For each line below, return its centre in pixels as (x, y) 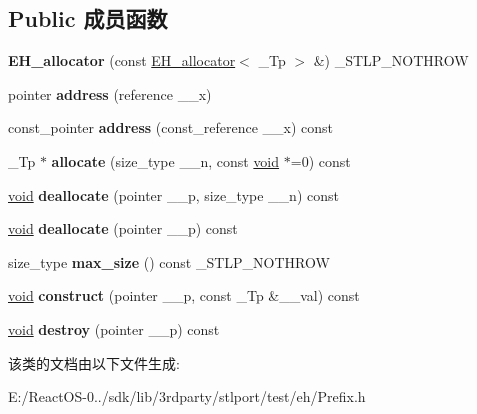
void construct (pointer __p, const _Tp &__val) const (184, 295)
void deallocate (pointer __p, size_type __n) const (173, 194)
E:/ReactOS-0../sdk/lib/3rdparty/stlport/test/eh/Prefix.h (187, 396)
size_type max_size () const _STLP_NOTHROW (169, 261)
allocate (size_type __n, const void (165, 160)
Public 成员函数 (88, 18)
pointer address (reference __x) (110, 93)
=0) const (320, 160)
